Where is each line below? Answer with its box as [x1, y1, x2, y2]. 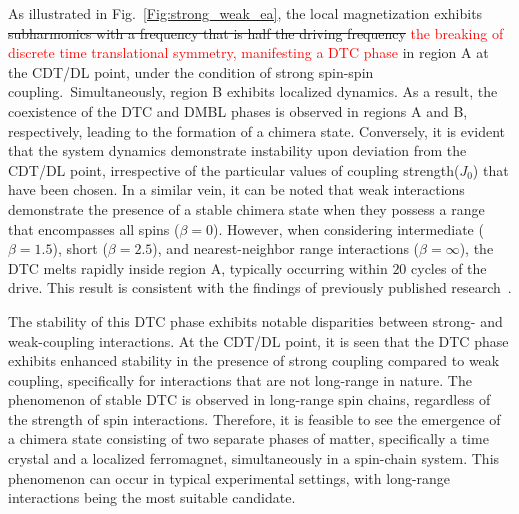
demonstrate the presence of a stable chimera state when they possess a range [8, 198, 485, 219]
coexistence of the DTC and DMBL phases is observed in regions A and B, [8, 100, 468, 121]
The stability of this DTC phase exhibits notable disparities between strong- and [8, 310, 503, 331]
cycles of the [411, 257, 487, 278]
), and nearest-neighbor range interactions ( [152, 238, 420, 259]
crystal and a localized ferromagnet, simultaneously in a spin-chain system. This [8, 448, 500, 469]
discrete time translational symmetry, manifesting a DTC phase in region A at [8, 42, 489, 63]
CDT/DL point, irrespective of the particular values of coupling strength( [8, 159, 460, 180]
